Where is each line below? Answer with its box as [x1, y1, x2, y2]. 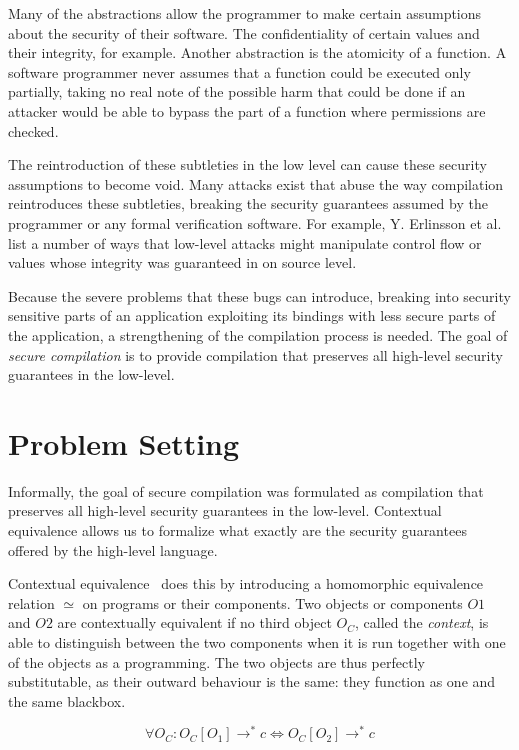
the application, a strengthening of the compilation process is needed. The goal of [8, 324, 508, 345]
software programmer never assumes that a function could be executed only [8, 61, 471, 82]
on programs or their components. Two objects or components [82, 592, 463, 613]
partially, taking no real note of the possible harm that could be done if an [8, 81, 466, 102]
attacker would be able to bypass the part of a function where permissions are [8, 100, 486, 121]
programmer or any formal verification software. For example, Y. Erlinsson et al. [8, 212, 502, 233]
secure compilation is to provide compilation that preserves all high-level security [8, 344, 503, 365]
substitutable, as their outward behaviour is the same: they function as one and [8, 671, 496, 692]
